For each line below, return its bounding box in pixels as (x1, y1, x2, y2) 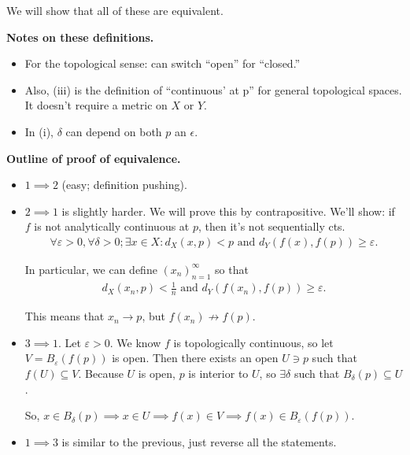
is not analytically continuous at (34, 218, 190, 235)
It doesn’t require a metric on (24, 97, 168, 113)
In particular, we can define (24, 261, 157, 277)
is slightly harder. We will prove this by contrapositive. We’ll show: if (61, 202, 395, 219)
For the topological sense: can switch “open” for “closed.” (24, 55, 301, 72)
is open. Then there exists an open (112, 350, 279, 366)
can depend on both (65, 123, 162, 139)
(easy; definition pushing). (61, 176, 187, 193)
